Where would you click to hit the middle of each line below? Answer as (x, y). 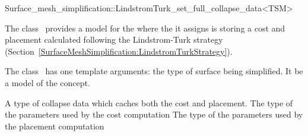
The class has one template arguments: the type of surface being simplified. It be (154, 71)
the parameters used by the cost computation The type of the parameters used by (154, 114)
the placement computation (55, 126)
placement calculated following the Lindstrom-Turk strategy (114, 39)
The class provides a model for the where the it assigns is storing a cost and (145, 28)
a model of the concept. (47, 82)
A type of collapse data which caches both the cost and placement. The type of (149, 102)
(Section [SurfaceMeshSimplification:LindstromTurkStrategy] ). (119, 51)
